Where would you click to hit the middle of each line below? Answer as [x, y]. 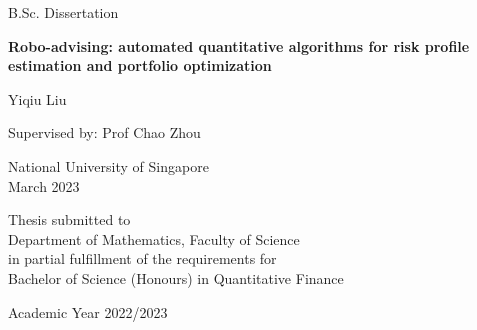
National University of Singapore [108, 165]
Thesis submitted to [69, 219]
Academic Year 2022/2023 [88, 311]
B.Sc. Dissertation [63, 12]
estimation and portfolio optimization [140, 65]
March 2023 [44, 185]
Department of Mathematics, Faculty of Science [154, 238]
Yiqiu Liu [37, 98]
